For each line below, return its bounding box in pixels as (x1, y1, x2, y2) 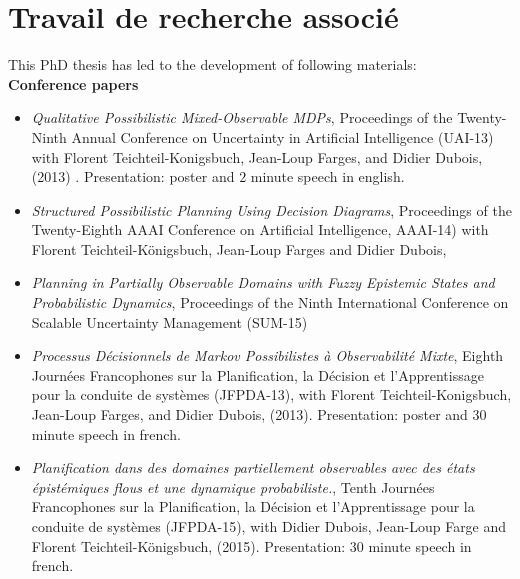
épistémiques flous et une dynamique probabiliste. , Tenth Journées (31, 476, 435, 497)
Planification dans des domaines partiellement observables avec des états (31, 457, 475, 478)
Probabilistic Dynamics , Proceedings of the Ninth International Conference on (31, 292, 509, 313)
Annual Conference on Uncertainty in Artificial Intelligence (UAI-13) (71, 126, 494, 147)
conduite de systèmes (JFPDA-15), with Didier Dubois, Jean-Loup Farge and (31, 516, 507, 536)
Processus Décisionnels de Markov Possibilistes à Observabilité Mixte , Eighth (31, 345, 504, 366)
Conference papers (8, 73, 139, 94)
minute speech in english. (250, 166, 405, 187)
